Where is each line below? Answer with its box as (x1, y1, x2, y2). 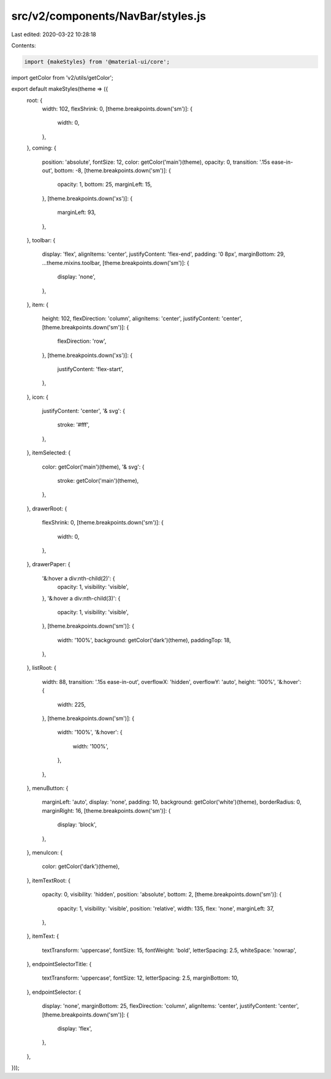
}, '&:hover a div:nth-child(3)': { (42, 594, 121, 602)
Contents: (11, 42, 36, 49)
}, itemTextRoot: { (26, 877, 70, 884)
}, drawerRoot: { (26, 505, 67, 512)
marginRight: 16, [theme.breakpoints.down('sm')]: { (42, 807, 171, 814)
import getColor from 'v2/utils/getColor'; (11, 74, 113, 81)
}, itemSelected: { (26, 449, 71, 456)
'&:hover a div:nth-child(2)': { (42, 574, 115, 582)
